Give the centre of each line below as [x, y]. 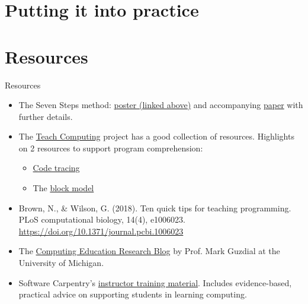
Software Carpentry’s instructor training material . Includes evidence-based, [155, 282]
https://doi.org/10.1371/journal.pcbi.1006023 [101, 231]
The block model [63, 188]
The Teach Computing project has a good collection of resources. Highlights [156, 136]
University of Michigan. [61, 263]
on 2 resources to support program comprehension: [111, 148]
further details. [46, 116]
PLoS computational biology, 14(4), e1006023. [102, 219]
